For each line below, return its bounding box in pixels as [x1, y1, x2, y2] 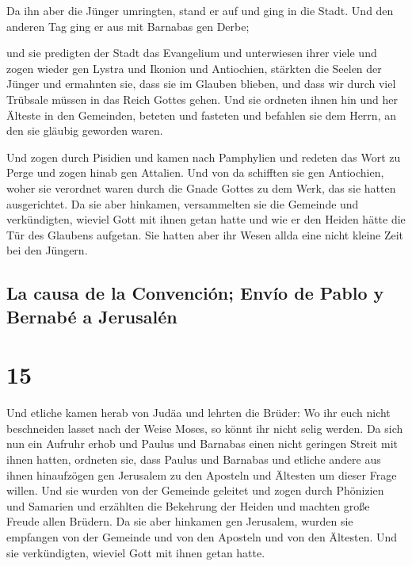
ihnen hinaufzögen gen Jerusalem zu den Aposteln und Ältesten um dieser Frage [6, 466, 397, 483]
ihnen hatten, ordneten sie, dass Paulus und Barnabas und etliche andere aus [6, 450, 381, 467]
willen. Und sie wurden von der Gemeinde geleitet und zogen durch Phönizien [6, 482, 384, 499]
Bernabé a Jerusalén [6, 304, 177, 328]
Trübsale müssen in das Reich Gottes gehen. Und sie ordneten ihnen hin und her [6, 90, 398, 107]
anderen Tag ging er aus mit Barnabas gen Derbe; [6, 17, 250, 34]
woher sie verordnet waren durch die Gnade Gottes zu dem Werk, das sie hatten [6, 179, 396, 196]
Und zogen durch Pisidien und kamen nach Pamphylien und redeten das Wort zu [6, 148, 401, 165]
